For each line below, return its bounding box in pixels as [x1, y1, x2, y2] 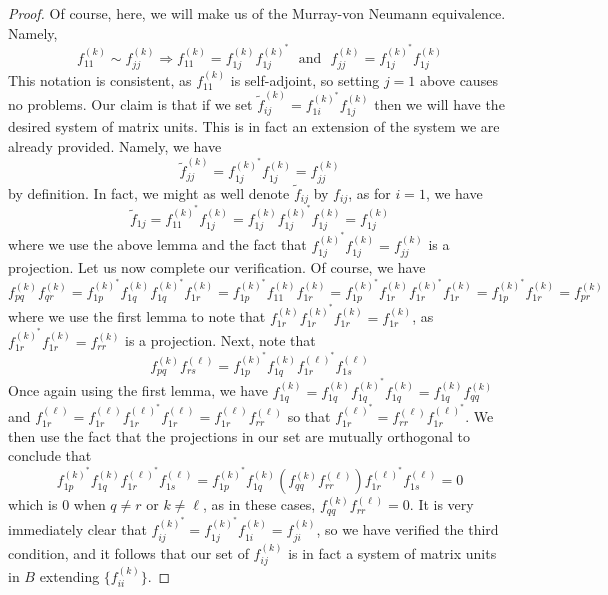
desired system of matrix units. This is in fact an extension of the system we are [8, 116, 500, 137]
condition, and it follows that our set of [8, 542, 249, 563]
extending [39, 565, 100, 586]
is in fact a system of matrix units [288, 542, 497, 563]
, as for [348, 182, 391, 203]
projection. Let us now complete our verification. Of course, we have [8, 257, 426, 277]
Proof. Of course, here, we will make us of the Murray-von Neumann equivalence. [8, 3, 506, 23]
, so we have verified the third [316, 519, 499, 540]
